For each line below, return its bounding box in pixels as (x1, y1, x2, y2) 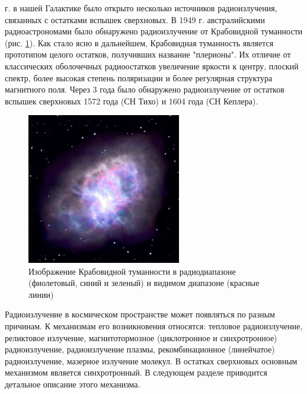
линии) (28, 288, 54, 300)
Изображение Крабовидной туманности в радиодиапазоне (28, 265, 236, 277)
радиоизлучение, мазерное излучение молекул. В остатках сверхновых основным (5, 354, 298, 367)
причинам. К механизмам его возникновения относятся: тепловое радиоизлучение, (5, 319, 303, 332)
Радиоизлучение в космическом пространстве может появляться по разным (5, 308, 275, 320)
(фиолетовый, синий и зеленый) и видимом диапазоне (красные (28, 277, 260, 289)
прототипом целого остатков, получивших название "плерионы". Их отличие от (5, 48, 291, 61)
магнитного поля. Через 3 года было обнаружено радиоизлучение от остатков (5, 83, 284, 96)
